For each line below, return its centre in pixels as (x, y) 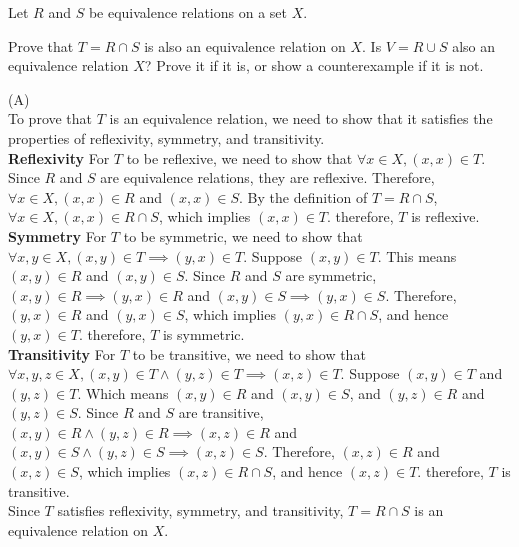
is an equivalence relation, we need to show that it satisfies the (301, 118)
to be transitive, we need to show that (249, 353)
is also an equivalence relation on (245, 45)
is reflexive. (445, 216)
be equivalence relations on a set (187, 12)
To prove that (50, 118)
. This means (417, 255)
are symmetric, (331, 275)
